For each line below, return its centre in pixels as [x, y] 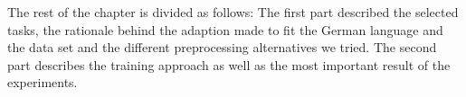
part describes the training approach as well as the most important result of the [229, 64]
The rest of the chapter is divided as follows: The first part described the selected [233, 12]
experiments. [43, 82]
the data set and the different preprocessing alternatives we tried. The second [222, 47]
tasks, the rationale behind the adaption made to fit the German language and [225, 29]
